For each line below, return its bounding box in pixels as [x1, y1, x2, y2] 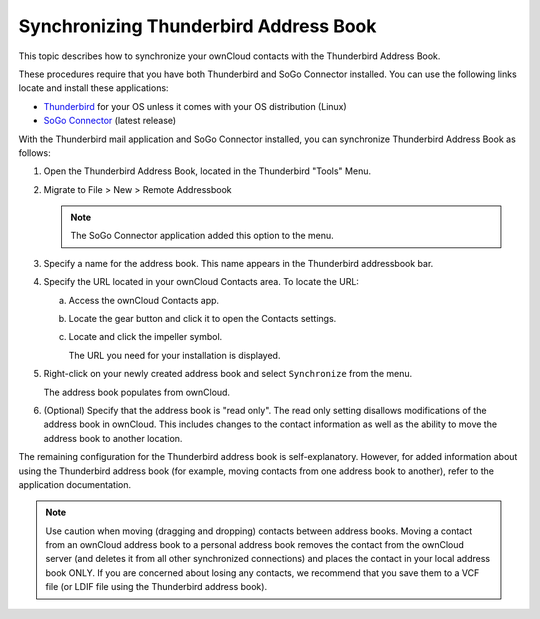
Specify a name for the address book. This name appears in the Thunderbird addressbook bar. [43, 257, 434, 269]
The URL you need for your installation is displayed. [68, 349, 281, 361]
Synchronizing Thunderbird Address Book [18, 15, 377, 37]
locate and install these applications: [18, 82, 169, 94]
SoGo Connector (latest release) [43, 115, 177, 127]
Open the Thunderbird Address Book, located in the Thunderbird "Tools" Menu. [43, 165, 372, 177]
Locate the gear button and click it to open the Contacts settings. [68, 313, 337, 325]
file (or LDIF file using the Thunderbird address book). [45, 581, 268, 593]
